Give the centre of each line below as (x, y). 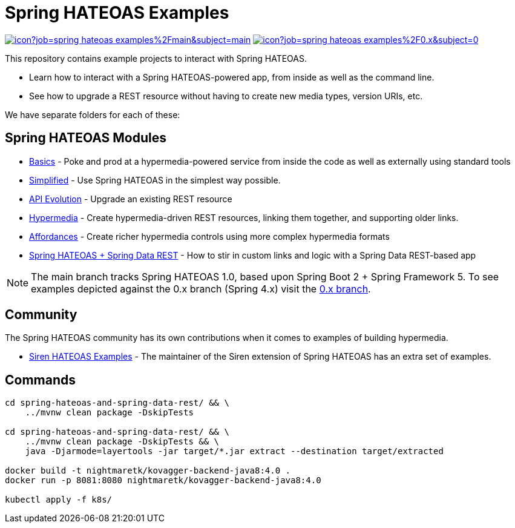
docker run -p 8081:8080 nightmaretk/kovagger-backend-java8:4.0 (163, 480)
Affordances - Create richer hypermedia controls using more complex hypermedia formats (209, 236)
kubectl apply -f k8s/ (59, 500)
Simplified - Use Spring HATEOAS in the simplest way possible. (155, 180)
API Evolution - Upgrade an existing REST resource (131, 199)
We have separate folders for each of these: (93, 114)
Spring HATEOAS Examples (117, 13)
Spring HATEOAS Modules (86, 138)
